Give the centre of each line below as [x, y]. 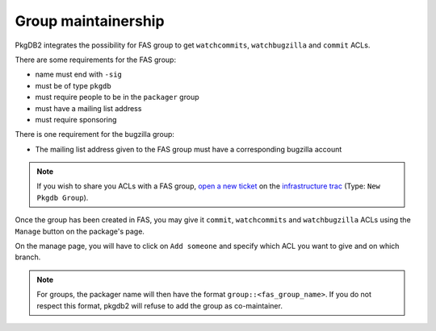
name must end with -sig [79, 74]
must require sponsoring [76, 119]
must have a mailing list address [88, 108]
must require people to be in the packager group [117, 97]
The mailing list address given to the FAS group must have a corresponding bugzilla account [189, 149]
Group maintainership [90, 21]
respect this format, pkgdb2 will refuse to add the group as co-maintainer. [159, 305]
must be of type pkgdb [73, 85]
